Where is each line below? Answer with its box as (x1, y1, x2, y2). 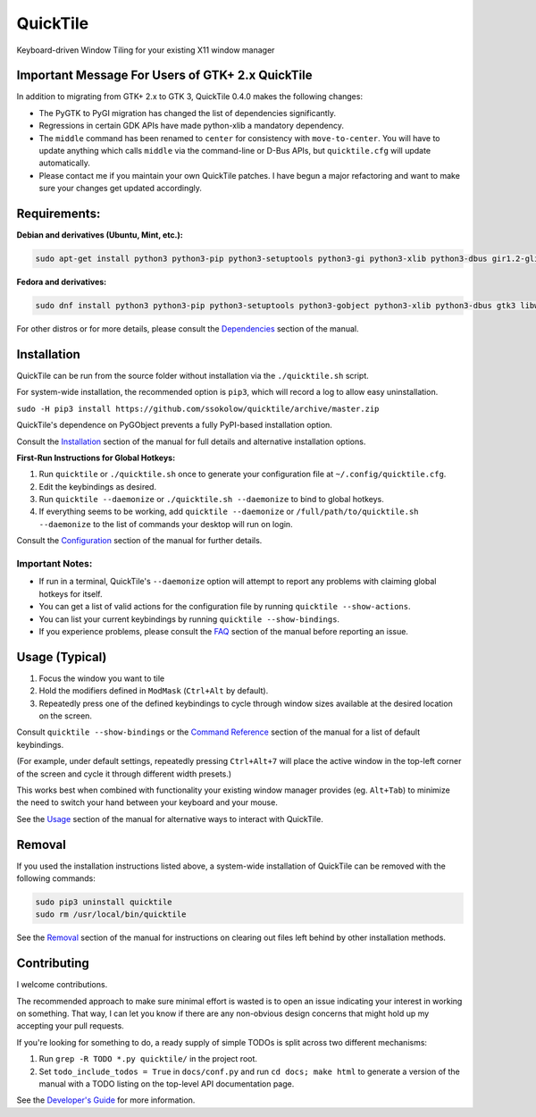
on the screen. (38, 710, 93, 721)
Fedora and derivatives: (16, 277, 107, 288)
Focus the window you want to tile (38, 673, 165, 684)
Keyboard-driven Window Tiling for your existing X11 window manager (16, 45, 275, 55)
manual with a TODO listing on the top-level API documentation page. (38, 1079, 295, 1089)
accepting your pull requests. (16, 1020, 124, 1031)
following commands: (16, 873, 96, 884)
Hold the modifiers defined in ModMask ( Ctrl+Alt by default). (38, 685, 269, 696)
